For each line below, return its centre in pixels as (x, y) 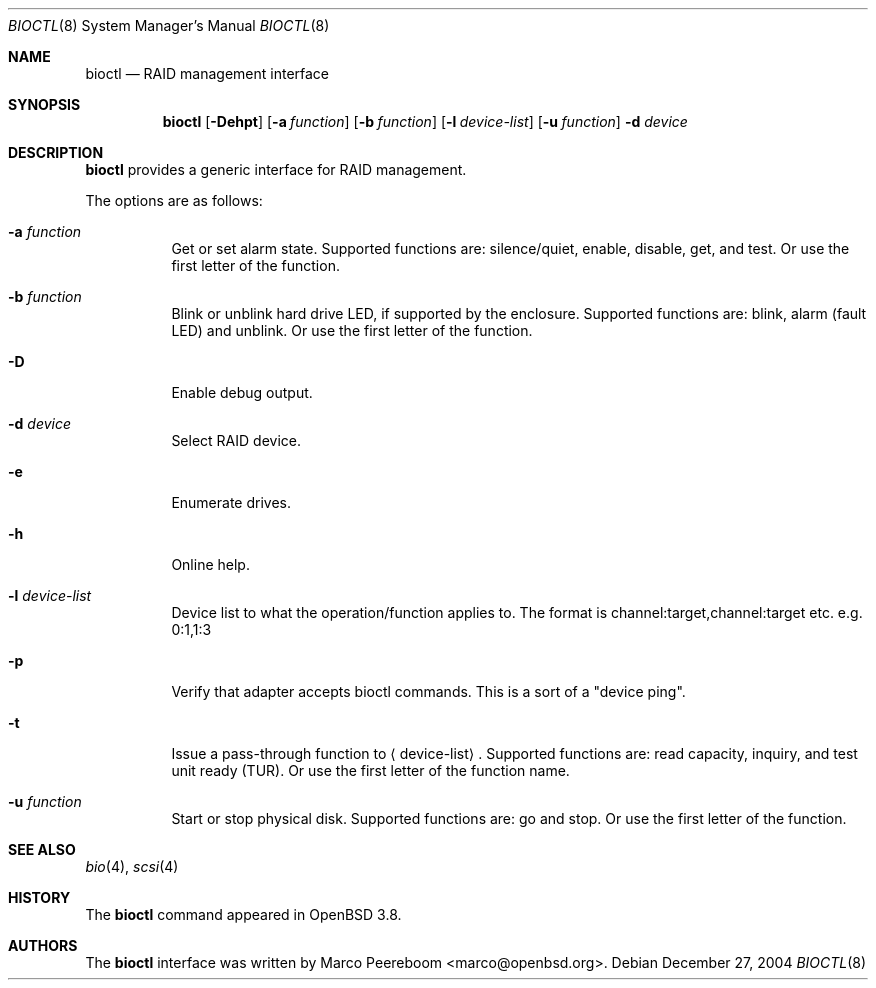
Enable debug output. (242, 392)
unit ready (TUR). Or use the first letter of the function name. (370, 770)
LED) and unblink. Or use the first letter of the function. (352, 330)
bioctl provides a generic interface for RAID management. (276, 169)
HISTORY (39, 897)
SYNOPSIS (44, 104)
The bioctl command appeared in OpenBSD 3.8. (243, 914)
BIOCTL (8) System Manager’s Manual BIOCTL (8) (169, 25)
